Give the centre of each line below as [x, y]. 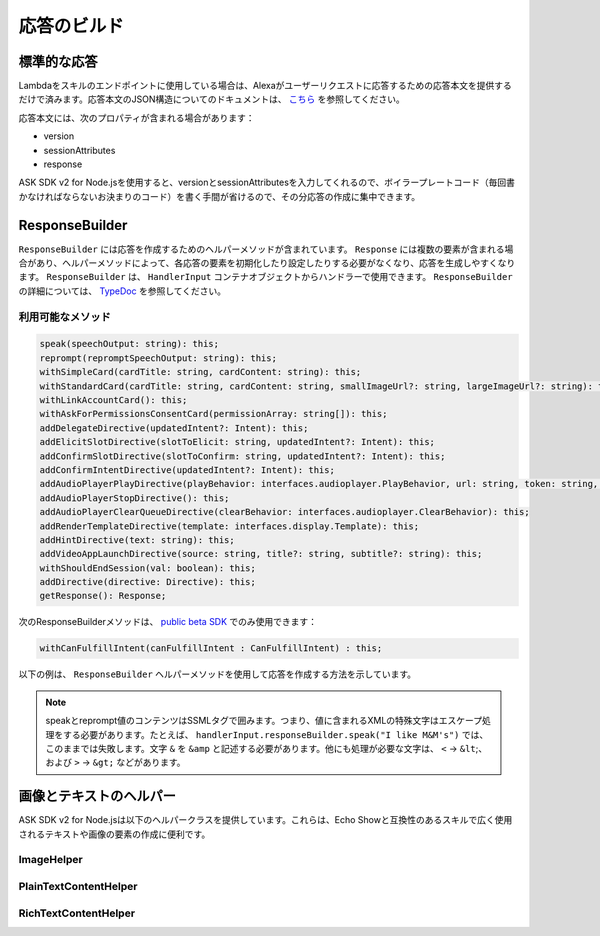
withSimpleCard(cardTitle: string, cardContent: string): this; [200, 372]
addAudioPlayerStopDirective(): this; [134, 498]
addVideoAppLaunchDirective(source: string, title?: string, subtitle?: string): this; [261, 554]
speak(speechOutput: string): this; [129, 344]
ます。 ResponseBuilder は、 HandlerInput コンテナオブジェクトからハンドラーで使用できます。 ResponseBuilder [266, 277]
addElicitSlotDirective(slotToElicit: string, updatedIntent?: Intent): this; [237, 442]
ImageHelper [51, 860]
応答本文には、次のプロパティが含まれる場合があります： [136, 117]
